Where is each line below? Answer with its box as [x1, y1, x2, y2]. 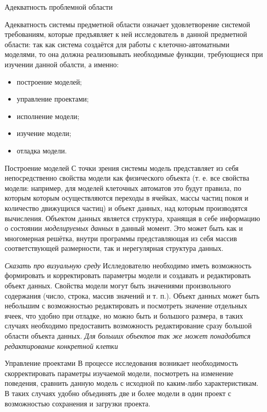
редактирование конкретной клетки [5, 340, 118, 351]
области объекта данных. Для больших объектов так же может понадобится [5, 330, 251, 341]
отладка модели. [16, 145, 67, 155]
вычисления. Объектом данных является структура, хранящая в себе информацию [5, 212, 260, 223]
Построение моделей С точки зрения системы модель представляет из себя [5, 162, 239, 173]
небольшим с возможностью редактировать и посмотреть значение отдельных [5, 300, 248, 311]
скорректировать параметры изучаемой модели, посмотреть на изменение [5, 367, 234, 378]
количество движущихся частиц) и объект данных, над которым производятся [5, 202, 248, 213]
